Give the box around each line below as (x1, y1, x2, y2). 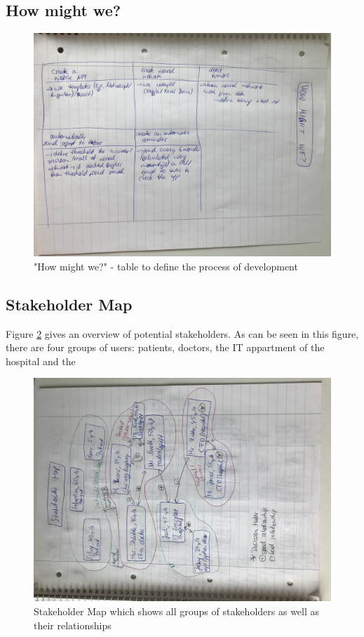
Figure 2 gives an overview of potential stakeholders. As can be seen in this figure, (6, 326, 359, 341)
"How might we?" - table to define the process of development (34, 258, 298, 273)
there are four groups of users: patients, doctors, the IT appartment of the (6, 340, 325, 355)
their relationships (34, 617, 112, 632)
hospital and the (6, 353, 76, 368)
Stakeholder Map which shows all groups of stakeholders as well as (34, 603, 320, 618)
